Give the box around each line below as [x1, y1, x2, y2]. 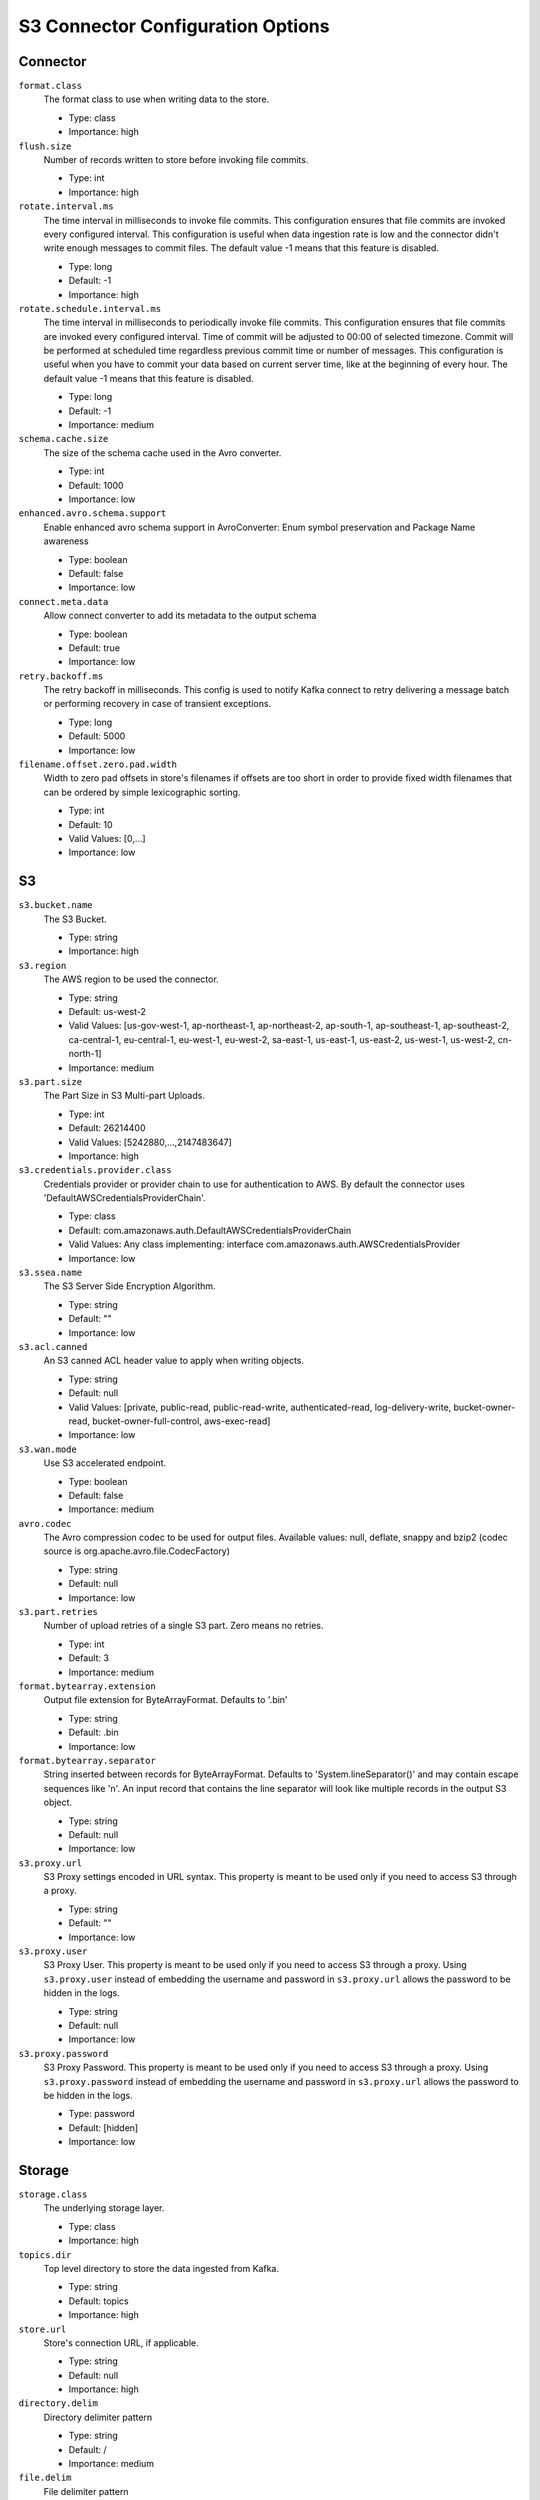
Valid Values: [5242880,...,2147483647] [68, 1136, 232, 1148]
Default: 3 [68, 1652, 110, 1664]
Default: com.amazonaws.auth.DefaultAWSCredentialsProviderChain [68, 1224, 352, 1236]
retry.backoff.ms [18, 670, 104, 682]
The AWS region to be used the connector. [43, 973, 219, 985]
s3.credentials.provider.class [18, 1165, 172, 1176]
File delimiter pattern [43, 2485, 129, 2497]
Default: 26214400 [68, 1122, 146, 1134]
